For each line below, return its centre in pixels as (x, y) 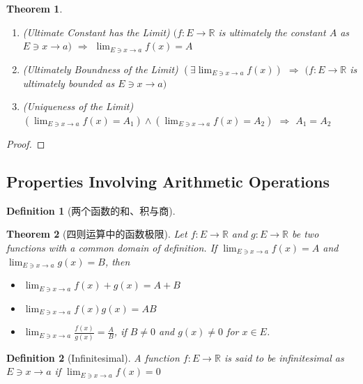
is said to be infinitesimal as (284, 357)
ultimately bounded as (69, 83)
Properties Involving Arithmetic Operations (168, 181)
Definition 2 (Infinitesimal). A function (93, 357)
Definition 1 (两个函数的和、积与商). (91, 210)
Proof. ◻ (26, 143)
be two (306, 234)
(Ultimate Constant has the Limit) (96, 32)
